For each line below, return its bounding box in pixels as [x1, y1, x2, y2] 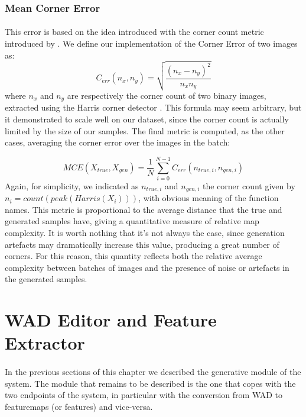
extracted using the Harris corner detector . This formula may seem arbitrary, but [5, 101, 302, 114]
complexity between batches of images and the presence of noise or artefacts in [5, 261, 289, 273]
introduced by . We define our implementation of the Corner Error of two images [5, 37, 298, 50]
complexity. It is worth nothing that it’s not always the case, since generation [5, 227, 285, 239]
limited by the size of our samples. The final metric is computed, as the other [5, 124, 285, 137]
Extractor [5, 331, 85, 355]
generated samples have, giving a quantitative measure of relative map [5, 215, 259, 227]
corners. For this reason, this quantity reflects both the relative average [5, 250, 262, 262]
